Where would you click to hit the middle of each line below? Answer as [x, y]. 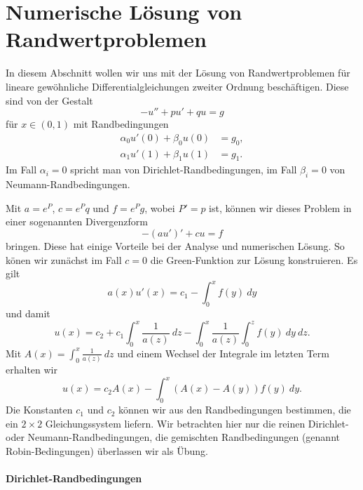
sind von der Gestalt [49, 100]
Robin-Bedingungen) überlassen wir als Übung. [107, 450]
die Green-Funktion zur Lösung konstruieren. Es [254, 259]
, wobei [160, 207]
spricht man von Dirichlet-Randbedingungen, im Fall [184, 170]
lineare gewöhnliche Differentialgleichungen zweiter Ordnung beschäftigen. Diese [177, 86]
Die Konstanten [39, 410]
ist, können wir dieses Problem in [280, 207]
